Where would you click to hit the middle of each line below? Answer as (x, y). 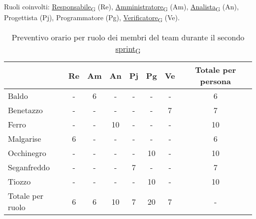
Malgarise (25, 139)
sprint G (128, 49)
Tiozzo (19, 182)
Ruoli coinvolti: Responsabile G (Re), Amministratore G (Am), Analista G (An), (121, 7)
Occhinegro (27, 153)
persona (215, 81)
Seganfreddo (29, 167)
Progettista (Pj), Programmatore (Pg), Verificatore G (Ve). (92, 18)
